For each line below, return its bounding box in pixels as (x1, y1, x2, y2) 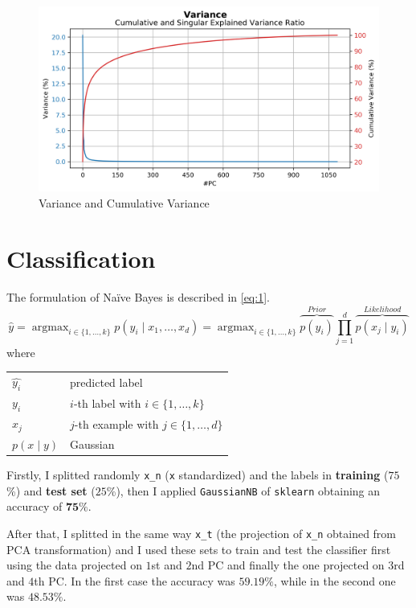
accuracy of (6, 498, 63, 515)
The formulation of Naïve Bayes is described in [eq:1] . (6, 288, 270, 305)
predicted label (70, 373, 143, 390)
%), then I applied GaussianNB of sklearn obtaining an (106, 482, 381, 499)
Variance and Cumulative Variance (39, 194, 210, 211)
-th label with (73, 394, 141, 411)
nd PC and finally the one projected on (191, 557, 385, 573)
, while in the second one (274, 572, 396, 589)
